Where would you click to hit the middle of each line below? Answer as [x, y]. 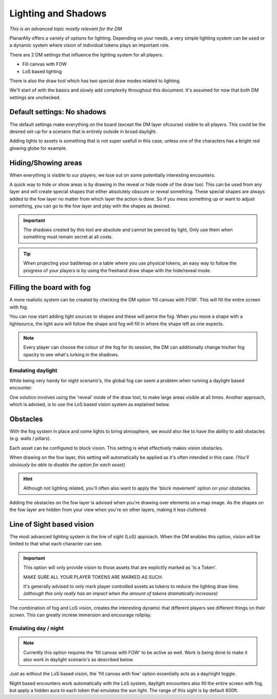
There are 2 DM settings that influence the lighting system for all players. [86, 54]
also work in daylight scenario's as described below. [78, 659]
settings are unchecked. [35, 97]
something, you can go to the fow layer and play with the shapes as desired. [90, 206]
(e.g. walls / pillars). [30, 439]
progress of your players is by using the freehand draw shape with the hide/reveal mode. [117, 270]
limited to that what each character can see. [56, 544]
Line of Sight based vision [52, 524]
